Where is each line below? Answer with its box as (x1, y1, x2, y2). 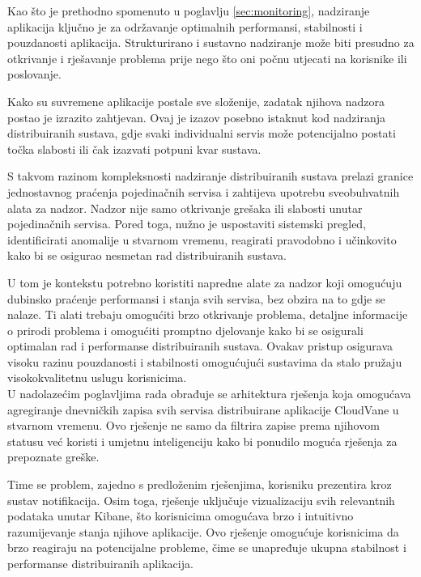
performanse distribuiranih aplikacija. (7, 555, 193, 571)
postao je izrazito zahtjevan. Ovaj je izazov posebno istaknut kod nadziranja (7, 108, 385, 125)
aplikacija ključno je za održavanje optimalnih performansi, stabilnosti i (7, 18, 363, 35)
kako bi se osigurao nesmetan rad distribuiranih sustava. (7, 247, 287, 264)
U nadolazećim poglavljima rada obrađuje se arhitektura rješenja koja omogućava (7, 385, 411, 402)
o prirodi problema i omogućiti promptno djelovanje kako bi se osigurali (7, 321, 364, 338)
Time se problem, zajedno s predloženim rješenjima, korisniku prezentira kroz (7, 476, 392, 493)
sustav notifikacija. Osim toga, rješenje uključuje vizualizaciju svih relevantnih (7, 491, 395, 508)
